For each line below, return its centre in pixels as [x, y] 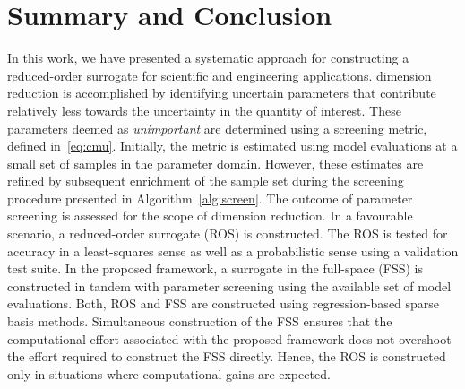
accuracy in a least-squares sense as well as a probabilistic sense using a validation [233, 251]
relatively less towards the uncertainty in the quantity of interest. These [204, 110]
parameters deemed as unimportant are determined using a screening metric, [217, 128]
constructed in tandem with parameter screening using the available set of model [229, 285]
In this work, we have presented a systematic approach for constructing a [208, 58]
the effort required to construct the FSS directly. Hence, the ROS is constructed [227, 356]
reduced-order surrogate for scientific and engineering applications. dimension [220, 75]
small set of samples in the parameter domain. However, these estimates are [215, 163]
